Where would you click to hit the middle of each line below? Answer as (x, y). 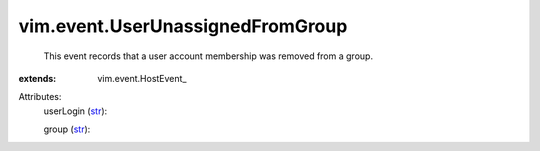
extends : (37, 78)
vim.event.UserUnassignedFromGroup (183, 26)
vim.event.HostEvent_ (142, 78)
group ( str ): (67, 129)
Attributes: (40, 97)
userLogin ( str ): (75, 111)
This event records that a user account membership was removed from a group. (208, 56)
